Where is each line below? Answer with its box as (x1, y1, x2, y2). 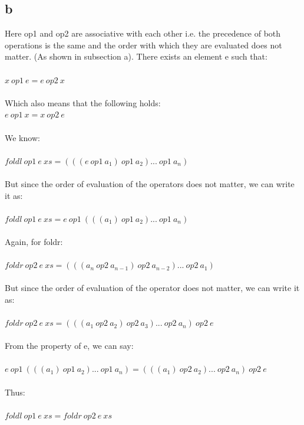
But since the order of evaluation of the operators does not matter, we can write (5, 177, 295, 189)
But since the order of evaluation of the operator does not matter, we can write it (5, 282, 300, 294)
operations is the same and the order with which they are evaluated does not (5, 38, 282, 51)
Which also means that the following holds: (5, 96, 161, 109)
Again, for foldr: (5, 235, 63, 247)
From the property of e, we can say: (5, 339, 134, 352)
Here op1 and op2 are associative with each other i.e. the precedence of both (5, 27, 281, 40)
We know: (5, 131, 40, 143)
